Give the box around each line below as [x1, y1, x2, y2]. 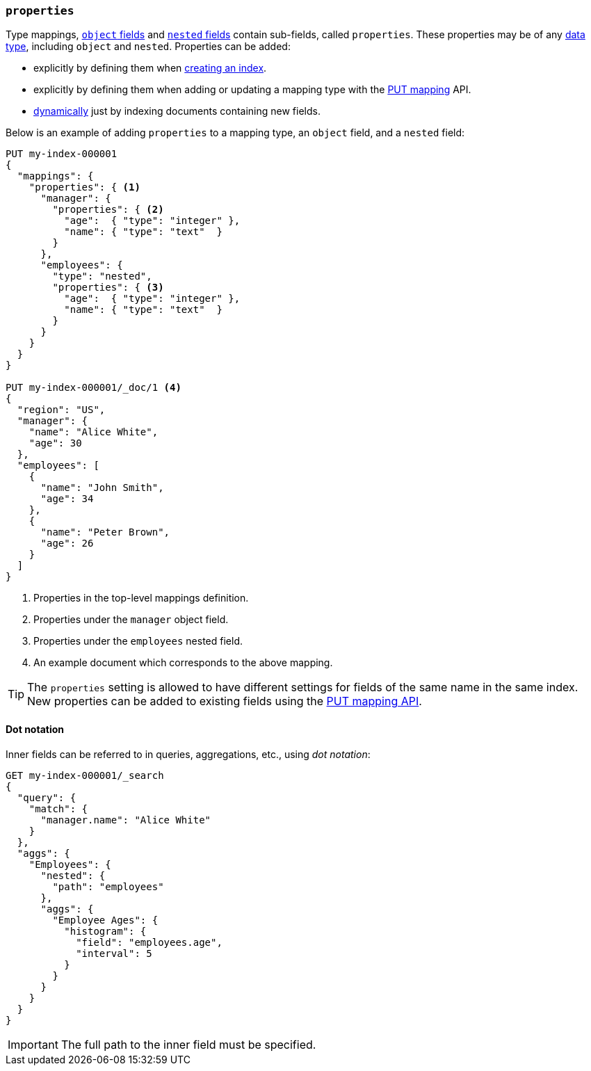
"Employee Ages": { [52, 914, 159, 926]
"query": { [17, 791, 76, 803]
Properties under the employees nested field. [33, 635, 243, 647]
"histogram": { [64, 925, 147, 937]
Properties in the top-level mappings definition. [33, 592, 249, 604]
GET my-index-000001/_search [6, 769, 164, 781]
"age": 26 [40, 538, 94, 549]
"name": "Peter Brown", [40, 526, 170, 538]
